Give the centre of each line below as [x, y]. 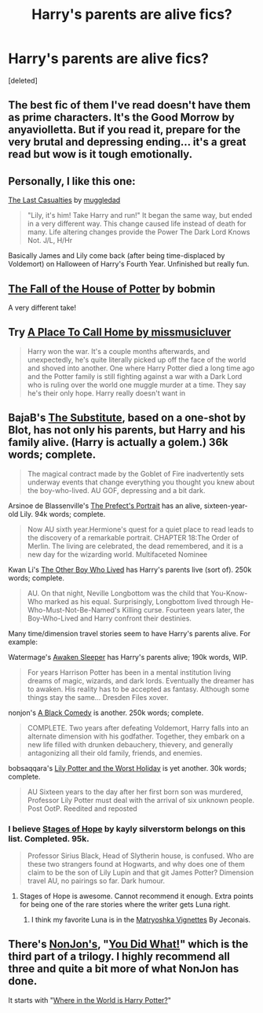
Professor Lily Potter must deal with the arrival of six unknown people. [141, 800]
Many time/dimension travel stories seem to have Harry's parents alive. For [130, 633]
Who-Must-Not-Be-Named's [74, 610]
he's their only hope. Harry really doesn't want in [106, 393]
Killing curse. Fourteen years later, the [183, 610]
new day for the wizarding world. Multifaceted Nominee [117, 554]
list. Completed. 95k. [49, 838]
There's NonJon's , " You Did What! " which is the [128, 944]
